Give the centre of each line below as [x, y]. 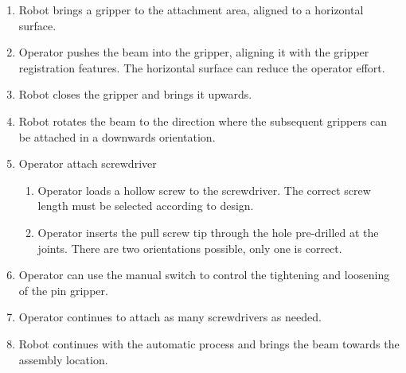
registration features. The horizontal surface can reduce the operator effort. [202, 67]
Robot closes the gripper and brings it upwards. [135, 94]
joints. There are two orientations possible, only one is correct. [190, 248]
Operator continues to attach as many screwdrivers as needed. [170, 317]
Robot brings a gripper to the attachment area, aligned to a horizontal [191, 10]
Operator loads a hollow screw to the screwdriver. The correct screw [204, 190]
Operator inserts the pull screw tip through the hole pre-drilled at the [208, 232]
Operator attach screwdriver [88, 163]
